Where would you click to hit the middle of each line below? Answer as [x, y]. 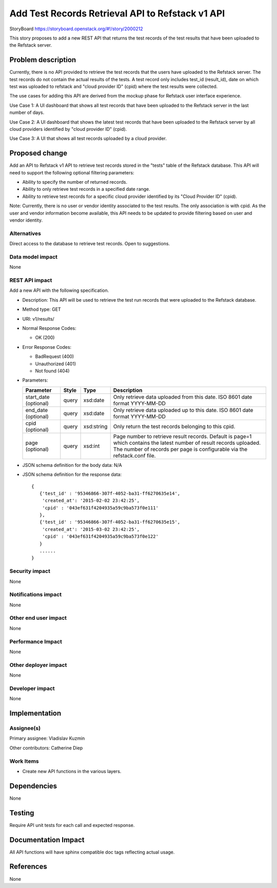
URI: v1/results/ [38, 319]
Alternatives [25, 233]
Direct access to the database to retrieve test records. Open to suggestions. [90, 244]
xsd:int [92, 446]
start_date [37, 397]
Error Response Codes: [47, 347]
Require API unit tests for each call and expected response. [72, 825]
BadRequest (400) [55, 357]
